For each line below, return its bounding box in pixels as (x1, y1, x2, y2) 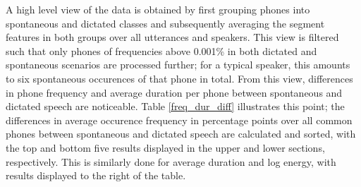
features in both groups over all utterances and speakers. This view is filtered (6, 30, 339, 44)
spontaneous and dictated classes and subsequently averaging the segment (6, 16, 325, 30)
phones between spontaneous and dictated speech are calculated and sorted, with (6, 126, 356, 141)
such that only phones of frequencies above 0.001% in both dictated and (6, 43, 317, 58)
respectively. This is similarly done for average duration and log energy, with (6, 154, 336, 169)
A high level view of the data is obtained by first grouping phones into (6, 2, 310, 16)
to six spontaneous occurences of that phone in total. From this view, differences (6, 71, 353, 85)
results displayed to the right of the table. (6, 168, 186, 183)
